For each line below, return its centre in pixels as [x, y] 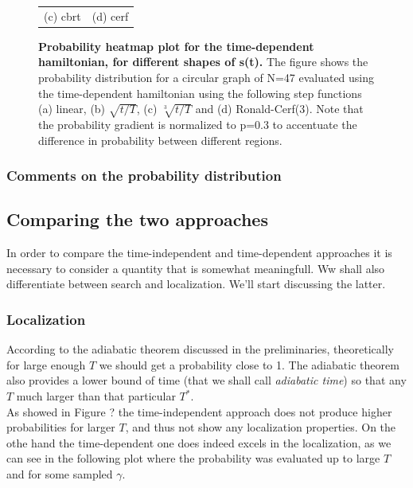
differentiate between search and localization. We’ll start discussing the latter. [196, 284]
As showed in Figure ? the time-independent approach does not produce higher [199, 411]
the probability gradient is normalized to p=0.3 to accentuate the [198, 124]
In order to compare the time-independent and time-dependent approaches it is [199, 253]
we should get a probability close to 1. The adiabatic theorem [249, 364]
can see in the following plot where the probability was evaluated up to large [193, 458]
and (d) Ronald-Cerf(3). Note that [279, 109]
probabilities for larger [61, 427]
